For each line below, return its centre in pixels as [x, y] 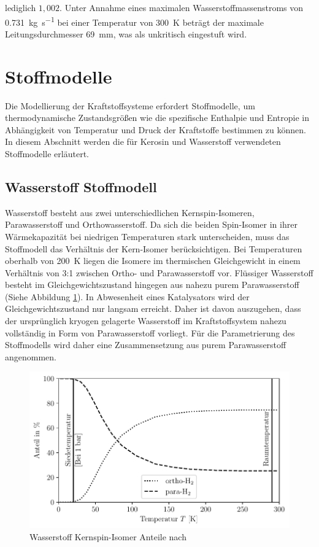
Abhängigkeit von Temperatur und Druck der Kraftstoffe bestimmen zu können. [156, 129]
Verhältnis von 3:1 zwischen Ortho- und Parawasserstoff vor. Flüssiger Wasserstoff [159, 272]
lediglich [21, 7]
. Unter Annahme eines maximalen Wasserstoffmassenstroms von [182, 7]
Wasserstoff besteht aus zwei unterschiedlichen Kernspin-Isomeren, [130, 212]
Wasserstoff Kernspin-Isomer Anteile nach [108, 536]
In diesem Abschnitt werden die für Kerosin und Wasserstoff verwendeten [143, 142]
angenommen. [31, 356]
